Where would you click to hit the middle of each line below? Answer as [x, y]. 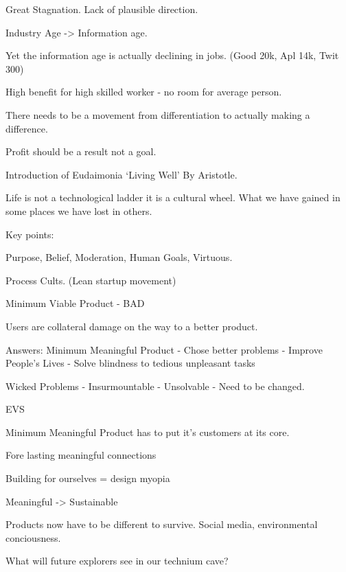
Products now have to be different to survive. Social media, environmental [162, 524]
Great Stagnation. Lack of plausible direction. [102, 9]
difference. [27, 128]
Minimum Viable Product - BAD [75, 303]
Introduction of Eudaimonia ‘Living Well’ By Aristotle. [122, 174]
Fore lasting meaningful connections [81, 455]
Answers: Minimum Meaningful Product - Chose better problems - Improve [164, 349]
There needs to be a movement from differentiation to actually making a [158, 114]
